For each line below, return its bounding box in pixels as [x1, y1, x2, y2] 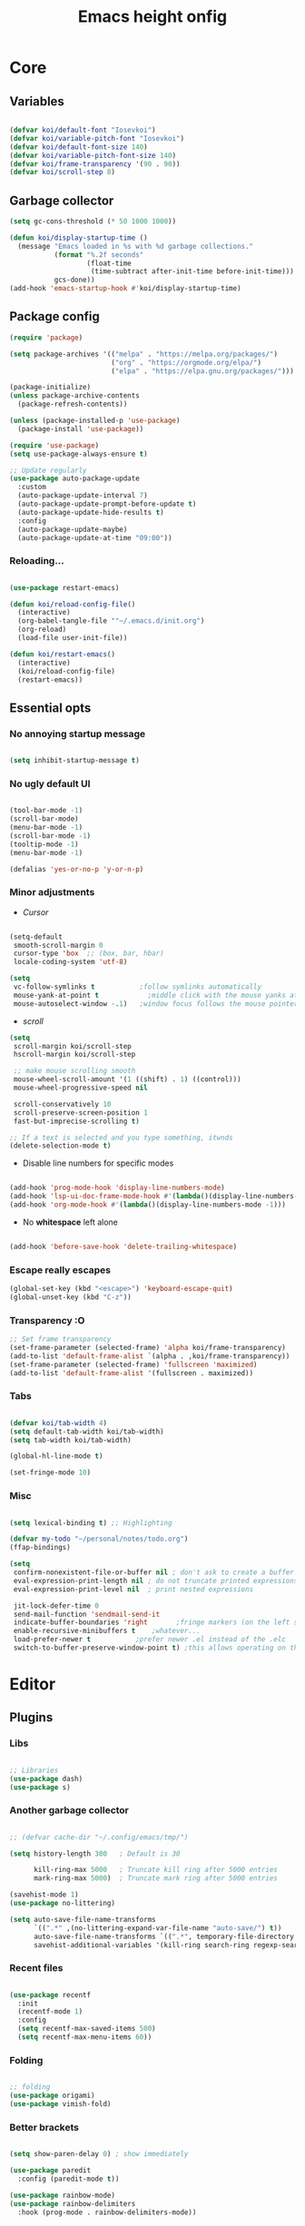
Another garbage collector [9, 1804, 130, 1817]
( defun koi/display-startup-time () [9, 233, 148, 242]
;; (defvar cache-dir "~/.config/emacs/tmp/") [9, 1832, 189, 1842]
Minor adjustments [9, 886, 95, 899]
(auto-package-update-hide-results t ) [17, 507, 165, 517]
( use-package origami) [9, 2091, 95, 2101]
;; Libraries [9, 1766, 59, 1775]
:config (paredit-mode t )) [17, 2174, 120, 2183]
